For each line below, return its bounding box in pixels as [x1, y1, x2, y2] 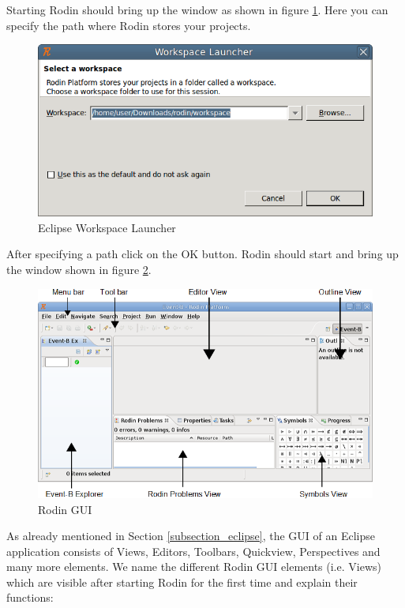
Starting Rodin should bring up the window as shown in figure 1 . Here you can [6, 2, 388, 17]
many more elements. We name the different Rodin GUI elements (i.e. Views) [6, 558, 381, 575]
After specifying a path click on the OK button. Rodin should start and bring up [6, 246, 399, 262]
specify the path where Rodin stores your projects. [6, 17, 251, 33]
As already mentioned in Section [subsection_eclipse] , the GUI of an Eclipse [6, 527, 375, 544]
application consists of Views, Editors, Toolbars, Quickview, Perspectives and [6, 542, 381, 559]
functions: [6, 589, 54, 606]
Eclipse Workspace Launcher [38, 219, 176, 235]
